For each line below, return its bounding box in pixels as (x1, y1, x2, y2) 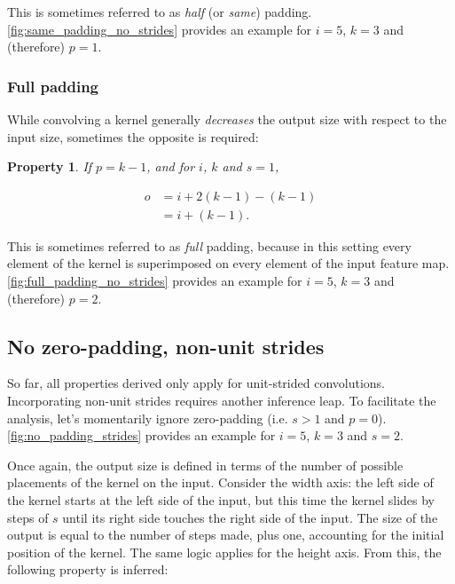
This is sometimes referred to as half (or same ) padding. (7, 3, 312, 20)
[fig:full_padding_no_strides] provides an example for (7, 272, 302, 290)
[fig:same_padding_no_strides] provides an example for (7, 20, 312, 38)
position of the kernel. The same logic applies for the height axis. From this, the (7, 542, 442, 561)
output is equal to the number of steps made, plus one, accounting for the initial (7, 525, 444, 544)
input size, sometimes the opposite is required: (7, 127, 259, 146)
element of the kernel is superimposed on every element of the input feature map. (7, 254, 450, 272)
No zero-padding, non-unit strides (7, 332, 325, 359)
